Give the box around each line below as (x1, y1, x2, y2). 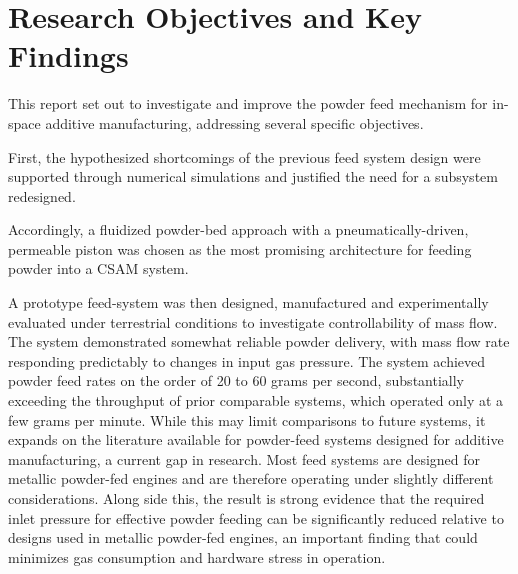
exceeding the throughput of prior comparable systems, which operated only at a (8, 390, 504, 411)
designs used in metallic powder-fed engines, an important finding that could (8, 527, 478, 548)
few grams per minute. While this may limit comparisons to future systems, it (8, 409, 486, 430)
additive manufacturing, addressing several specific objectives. (45, 112, 424, 133)
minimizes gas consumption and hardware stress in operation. (8, 546, 386, 567)
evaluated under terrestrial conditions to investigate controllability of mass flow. (8, 311, 498, 332)
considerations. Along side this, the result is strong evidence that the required (8, 488, 485, 508)
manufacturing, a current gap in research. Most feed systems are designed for (8, 448, 481, 469)
